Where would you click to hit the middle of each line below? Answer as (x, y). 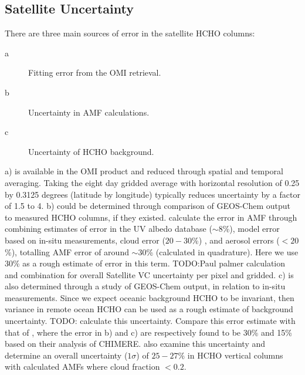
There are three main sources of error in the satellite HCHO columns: (130, 33)
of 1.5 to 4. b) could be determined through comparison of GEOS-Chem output (148, 206)
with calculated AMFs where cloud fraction (82, 366)
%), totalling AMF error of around (67, 251)
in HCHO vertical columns (235, 355)
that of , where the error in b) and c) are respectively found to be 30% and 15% (148, 332)
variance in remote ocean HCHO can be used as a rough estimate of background (149, 309)
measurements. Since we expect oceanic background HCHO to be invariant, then (150, 297)
